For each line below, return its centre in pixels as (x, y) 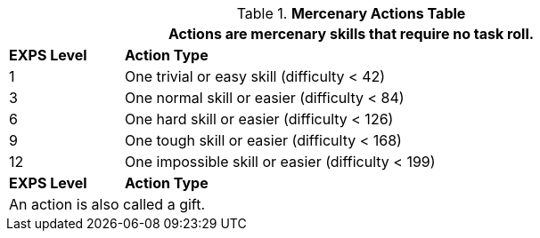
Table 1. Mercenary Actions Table (351, 13)
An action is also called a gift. (107, 204)
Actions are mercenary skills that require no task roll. (351, 34)
